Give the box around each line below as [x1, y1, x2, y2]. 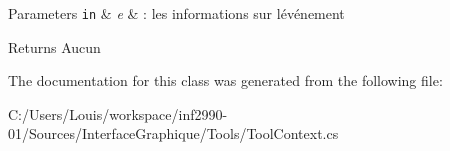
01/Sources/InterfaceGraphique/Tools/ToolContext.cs [8, 123, 339, 144]
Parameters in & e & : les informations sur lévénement [8, 3, 345, 23]
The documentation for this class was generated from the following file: [8, 70, 443, 91]
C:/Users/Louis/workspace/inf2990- [8, 103, 228, 124]
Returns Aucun [8, 36, 101, 57]
